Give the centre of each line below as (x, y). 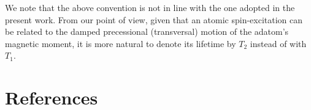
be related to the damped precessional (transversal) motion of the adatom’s (147, 31)
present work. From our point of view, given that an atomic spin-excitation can (154, 19)
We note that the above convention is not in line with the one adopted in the (150, 7)
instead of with (278, 43)
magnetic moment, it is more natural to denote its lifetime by (121, 43)
